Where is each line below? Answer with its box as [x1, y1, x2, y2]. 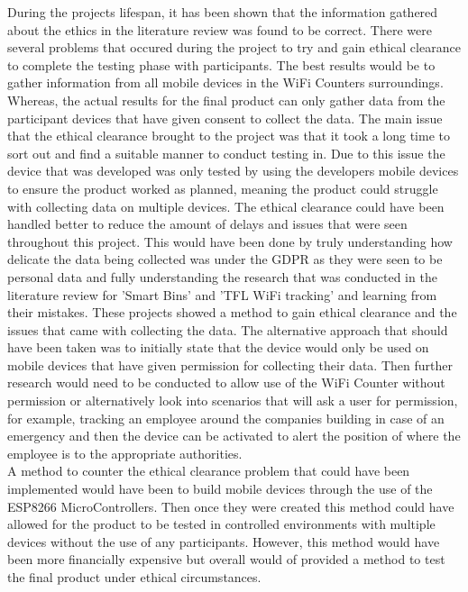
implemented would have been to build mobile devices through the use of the [7, 479, 433, 498]
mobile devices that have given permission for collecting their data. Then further [7, 355, 453, 374]
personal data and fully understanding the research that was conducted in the [7, 267, 437, 286]
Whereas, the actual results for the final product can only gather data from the [7, 90, 445, 109]
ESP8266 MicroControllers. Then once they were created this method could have [7, 496, 454, 515]
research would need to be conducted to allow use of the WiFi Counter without [7, 373, 445, 392]
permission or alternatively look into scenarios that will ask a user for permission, [7, 391, 458, 410]
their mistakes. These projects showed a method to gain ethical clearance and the [7, 303, 457, 322]
